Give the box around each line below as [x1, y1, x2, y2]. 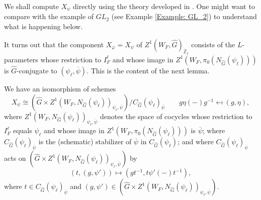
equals [13, 125, 32, 136]
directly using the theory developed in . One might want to [73, 1, 255, 11]
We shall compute [4, 1, 59, 11]
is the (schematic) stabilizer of [38, 136, 132, 147]
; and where [178, 136, 214, 147]
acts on [4, 153, 26, 163]
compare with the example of [4, 11, 94, 22]
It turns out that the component [4, 39, 104, 49]
